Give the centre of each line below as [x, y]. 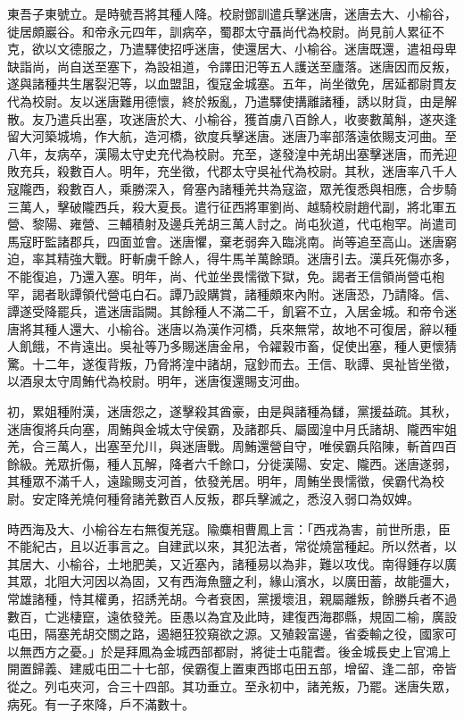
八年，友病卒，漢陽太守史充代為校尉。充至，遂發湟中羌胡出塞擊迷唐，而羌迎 [232, 153]
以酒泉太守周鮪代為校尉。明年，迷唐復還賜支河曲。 [157, 381]
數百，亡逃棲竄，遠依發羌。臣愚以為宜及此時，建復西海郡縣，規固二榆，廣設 [232, 616]
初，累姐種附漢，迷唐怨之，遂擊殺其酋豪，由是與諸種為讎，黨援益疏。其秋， [232, 411]
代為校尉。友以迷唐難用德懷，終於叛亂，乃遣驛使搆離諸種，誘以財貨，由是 [226, 100]
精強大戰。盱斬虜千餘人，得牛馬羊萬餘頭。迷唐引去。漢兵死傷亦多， [257, 259]
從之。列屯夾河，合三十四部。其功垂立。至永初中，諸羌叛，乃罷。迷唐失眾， [232, 686]
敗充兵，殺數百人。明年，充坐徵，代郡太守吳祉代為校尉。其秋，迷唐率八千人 [232, 171]
